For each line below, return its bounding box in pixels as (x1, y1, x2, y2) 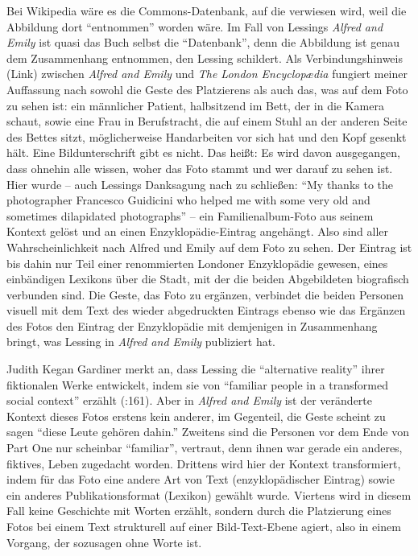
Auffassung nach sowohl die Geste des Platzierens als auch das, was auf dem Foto (6, 80, 408, 97)
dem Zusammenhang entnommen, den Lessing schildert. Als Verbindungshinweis (6, 49, 403, 66)
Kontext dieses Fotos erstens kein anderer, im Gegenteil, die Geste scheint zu (6, 407, 386, 424)
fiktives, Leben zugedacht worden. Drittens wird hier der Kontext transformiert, (6, 455, 401, 472)
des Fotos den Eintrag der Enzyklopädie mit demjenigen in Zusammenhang (6, 317, 378, 334)
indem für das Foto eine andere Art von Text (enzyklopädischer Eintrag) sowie (6, 471, 395, 488)
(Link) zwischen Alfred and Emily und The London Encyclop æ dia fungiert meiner (6, 65, 408, 82)
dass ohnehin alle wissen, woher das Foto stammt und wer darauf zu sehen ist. (6, 159, 393, 176)
